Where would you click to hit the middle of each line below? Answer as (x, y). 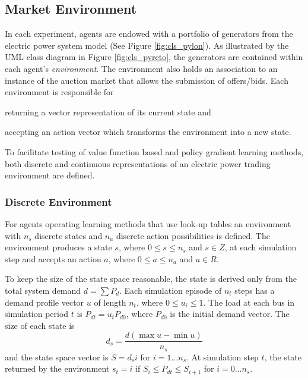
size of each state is (40, 325)
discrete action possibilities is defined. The (193, 235)
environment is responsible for (59, 92)
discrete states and (69, 235)
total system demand (43, 290)
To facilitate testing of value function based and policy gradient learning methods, (154, 151)
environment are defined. (50, 175)
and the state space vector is (57, 357)
